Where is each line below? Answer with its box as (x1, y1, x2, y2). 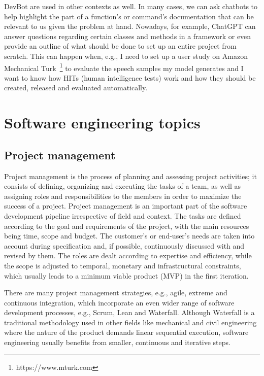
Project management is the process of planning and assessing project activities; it (4, 170, 257, 181)
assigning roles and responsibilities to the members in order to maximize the (4, 190, 242, 201)
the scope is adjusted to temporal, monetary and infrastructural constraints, (4, 260, 241, 270)
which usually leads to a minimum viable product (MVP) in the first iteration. (4, 270, 249, 281)
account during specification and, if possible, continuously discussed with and (4, 240, 245, 251)
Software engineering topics (4, 112, 201, 133)
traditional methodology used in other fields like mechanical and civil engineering (4, 317, 257, 327)
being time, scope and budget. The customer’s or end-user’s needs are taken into (4, 230, 255, 241)
